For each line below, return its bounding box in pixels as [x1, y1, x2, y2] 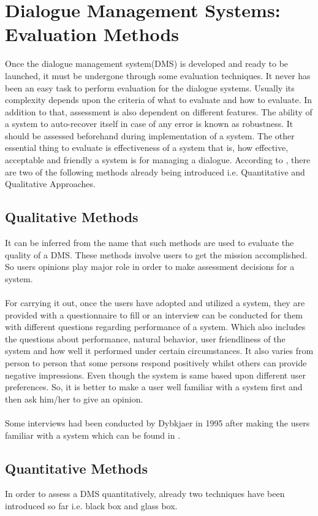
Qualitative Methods [5, 207, 138, 226]
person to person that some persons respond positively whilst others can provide [5, 356, 307, 369]
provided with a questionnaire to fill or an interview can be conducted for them [5, 308, 303, 321]
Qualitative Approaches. [5, 177, 96, 190]
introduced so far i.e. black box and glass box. [5, 499, 178, 512]
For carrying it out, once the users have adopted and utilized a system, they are [5, 296, 305, 309]
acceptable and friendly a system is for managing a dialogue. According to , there [5, 153, 311, 166]
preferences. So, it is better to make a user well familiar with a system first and [5, 380, 303, 393]
